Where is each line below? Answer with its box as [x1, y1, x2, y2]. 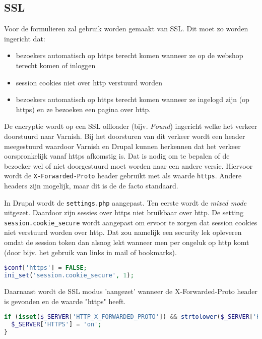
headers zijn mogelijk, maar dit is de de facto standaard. [4, 180, 178, 190]
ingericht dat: [4, 33, 45, 43]
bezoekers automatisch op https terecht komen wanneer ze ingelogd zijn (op [16, 94, 249, 105]
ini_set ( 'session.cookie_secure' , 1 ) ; [4, 272, 134, 279]
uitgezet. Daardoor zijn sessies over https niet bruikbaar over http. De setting [4, 207, 244, 218]
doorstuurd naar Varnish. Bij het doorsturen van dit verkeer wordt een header [4, 130, 245, 141]
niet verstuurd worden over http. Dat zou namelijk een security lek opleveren [4, 227, 242, 237]
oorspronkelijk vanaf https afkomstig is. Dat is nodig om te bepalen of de [4, 151, 230, 161]
